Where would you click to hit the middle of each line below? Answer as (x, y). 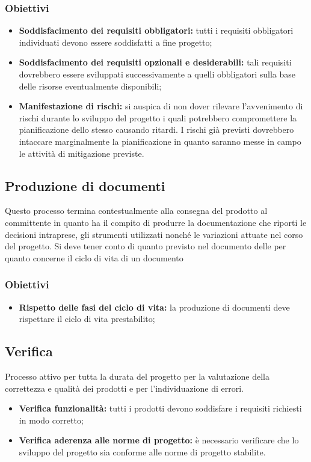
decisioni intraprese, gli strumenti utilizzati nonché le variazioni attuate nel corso (154, 234)
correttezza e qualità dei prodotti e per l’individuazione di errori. (124, 388)
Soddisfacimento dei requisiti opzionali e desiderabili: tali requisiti (155, 62)
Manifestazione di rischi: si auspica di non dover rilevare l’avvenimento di (161, 106)
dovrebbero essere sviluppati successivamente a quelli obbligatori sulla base (157, 74)
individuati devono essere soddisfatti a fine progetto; (115, 42)
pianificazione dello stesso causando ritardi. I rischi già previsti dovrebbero (156, 129)
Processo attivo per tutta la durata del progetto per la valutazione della (137, 376)
